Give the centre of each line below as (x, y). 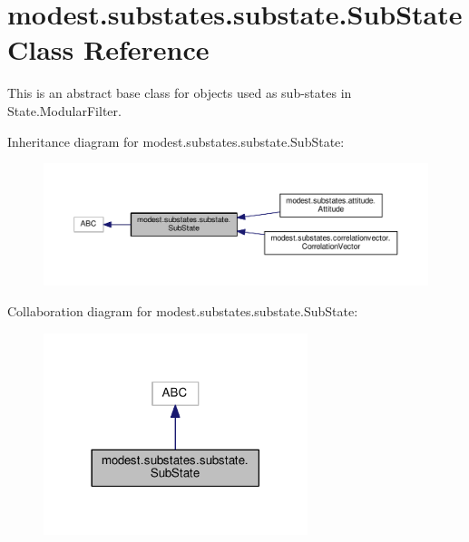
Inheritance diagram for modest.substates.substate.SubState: (176, 141)
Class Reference (108, 49)
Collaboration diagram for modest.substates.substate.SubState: (183, 311)
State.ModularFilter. (64, 110)
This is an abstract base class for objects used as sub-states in (180, 93)
